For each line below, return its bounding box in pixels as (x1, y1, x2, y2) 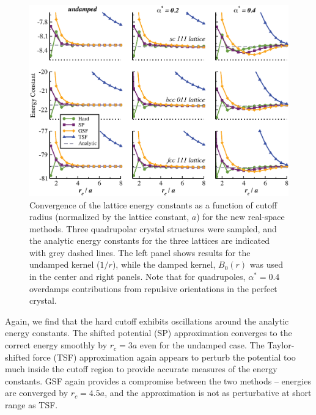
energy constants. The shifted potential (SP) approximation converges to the (5, 326, 292, 339)
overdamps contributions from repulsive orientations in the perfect (29, 282, 277, 295)
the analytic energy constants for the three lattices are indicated (29, 234, 270, 247)
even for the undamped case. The (139, 339, 265, 351)
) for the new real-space (196, 210, 285, 223)
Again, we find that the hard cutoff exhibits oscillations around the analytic (5, 314, 289, 327)
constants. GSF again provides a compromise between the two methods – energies (5, 374, 311, 387)
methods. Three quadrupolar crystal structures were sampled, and (29, 222, 277, 235)
